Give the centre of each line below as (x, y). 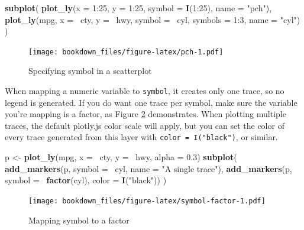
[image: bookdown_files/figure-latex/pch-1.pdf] (126, 52)
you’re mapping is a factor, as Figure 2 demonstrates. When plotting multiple (145, 114)
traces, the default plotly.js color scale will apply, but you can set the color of (145, 125)
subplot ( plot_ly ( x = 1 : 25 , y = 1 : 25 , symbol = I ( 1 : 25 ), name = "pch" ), (138, 8)
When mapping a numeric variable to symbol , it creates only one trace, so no (145, 91)
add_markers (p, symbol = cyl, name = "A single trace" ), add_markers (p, (148, 168)
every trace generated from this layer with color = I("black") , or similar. (141, 137)
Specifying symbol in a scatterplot (90, 71)
